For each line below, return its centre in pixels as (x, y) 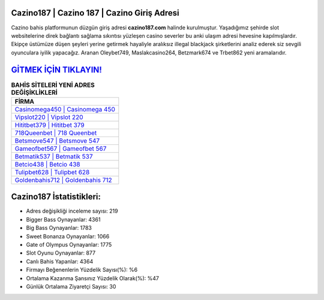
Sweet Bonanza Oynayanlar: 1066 (68, 236)
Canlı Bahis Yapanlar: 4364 (60, 261)
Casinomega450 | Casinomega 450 (65, 109)
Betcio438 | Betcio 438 (47, 164)
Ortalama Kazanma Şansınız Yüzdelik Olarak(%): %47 (92, 278)
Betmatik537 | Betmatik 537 (54, 156)
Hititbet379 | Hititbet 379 (49, 125)
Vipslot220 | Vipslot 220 (49, 117)
